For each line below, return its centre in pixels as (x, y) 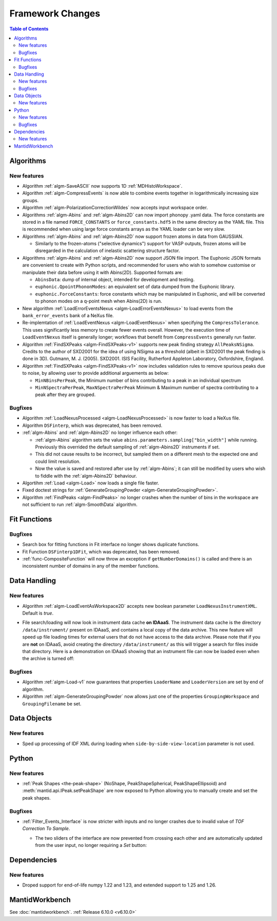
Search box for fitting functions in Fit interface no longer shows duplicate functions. (111, 545)
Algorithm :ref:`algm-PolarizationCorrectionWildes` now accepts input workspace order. (115, 208)
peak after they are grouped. (65, 395)
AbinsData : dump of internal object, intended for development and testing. (115, 280)
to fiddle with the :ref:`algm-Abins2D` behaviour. (86, 476)
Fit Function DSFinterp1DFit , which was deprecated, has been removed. (101, 552)
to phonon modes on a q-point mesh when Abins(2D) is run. (98, 301)
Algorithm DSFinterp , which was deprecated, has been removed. (92, 425)
